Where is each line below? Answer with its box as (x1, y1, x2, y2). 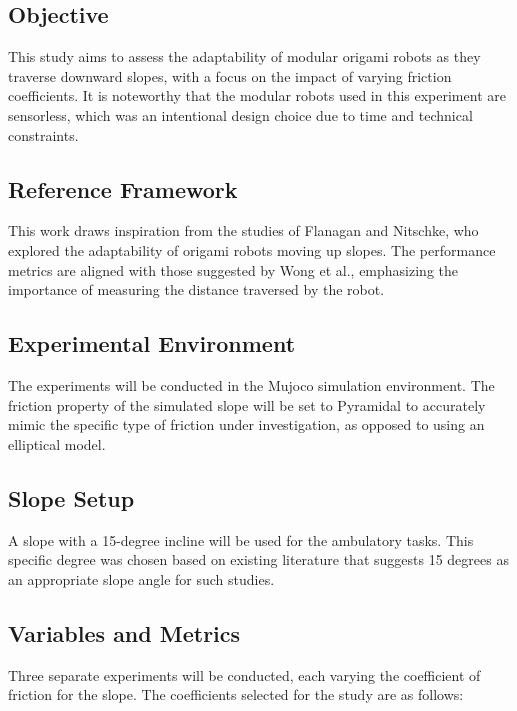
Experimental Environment (8, 328, 296, 359)
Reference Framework (8, 173, 238, 204)
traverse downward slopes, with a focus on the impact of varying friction (8, 65, 452, 86)
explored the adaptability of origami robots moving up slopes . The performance (8, 239, 496, 260)
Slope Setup (8, 482, 135, 513)
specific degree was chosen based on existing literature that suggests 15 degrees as (8, 549, 509, 570)
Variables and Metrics (8, 617, 241, 648)
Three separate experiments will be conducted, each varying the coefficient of (8, 664, 481, 685)
